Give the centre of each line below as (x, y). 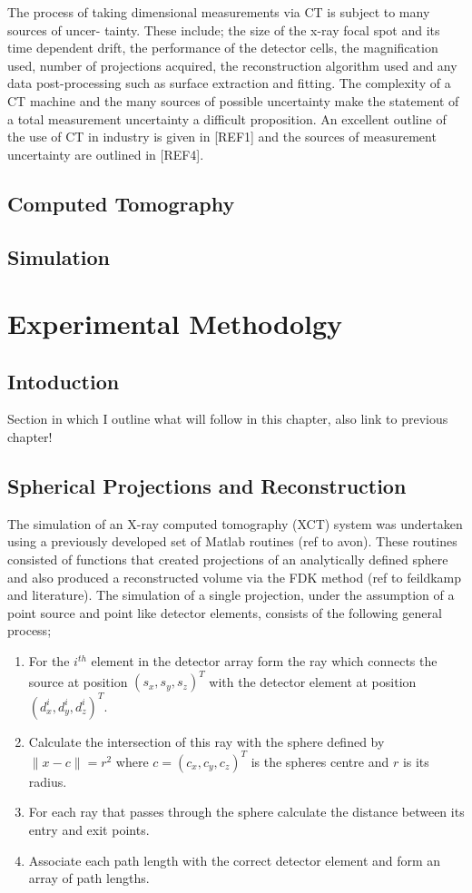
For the (49, 661)
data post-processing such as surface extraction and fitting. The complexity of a (229, 83)
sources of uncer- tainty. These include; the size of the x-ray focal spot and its (224, 29)
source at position (78, 681)
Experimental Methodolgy (175, 324)
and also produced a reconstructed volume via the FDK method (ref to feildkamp (235, 577)
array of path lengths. (89, 878)
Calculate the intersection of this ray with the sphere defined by (206, 741)
